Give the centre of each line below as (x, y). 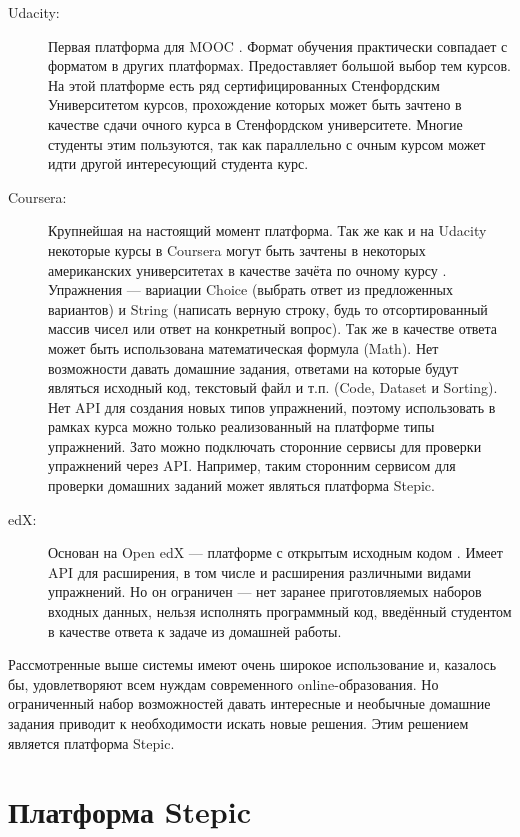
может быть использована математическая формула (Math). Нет (243, 347)
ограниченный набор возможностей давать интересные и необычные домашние (249, 703)
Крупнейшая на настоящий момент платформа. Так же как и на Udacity (267, 230)
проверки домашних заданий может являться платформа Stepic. (241, 485)
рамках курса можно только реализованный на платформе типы (241, 426)
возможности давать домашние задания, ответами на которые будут (253, 367)
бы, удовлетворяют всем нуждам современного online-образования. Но (223, 683)
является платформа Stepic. (91, 742)
